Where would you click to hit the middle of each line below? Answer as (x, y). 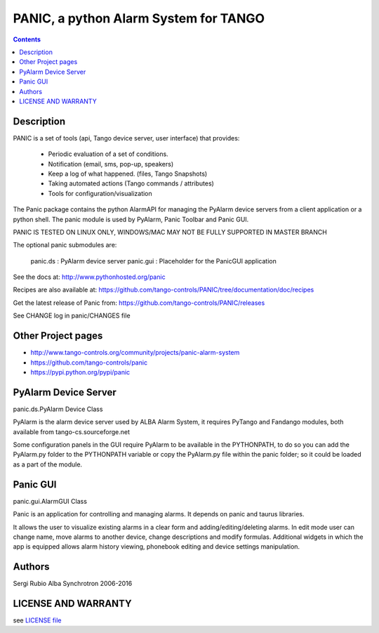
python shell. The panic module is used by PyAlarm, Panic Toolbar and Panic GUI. (131, 219)
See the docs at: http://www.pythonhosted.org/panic (89, 277)
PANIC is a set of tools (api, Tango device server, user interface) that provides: (126, 138)
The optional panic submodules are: (65, 245)
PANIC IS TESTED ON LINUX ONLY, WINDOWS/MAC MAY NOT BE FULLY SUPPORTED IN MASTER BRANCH (170, 232)
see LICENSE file (37, 620)
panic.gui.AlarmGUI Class (50, 501)
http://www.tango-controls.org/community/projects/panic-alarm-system (135, 353)
